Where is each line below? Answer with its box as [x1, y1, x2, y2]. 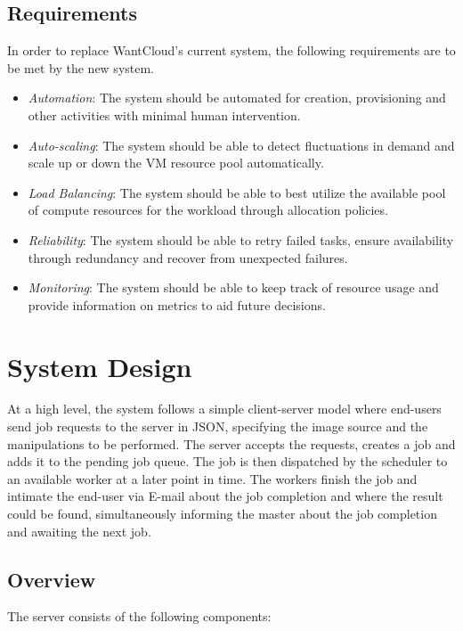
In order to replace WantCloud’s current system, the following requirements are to [7, 41, 456, 60]
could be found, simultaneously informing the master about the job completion [7, 504, 437, 523]
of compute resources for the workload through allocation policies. [28, 201, 388, 219]
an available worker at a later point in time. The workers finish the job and [7, 469, 418, 488]
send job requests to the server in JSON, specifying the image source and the [7, 417, 428, 436]
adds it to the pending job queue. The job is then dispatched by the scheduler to [7, 452, 448, 471]
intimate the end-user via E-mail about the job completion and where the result [7, 487, 443, 505]
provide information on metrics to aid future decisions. [28, 295, 326, 314]
